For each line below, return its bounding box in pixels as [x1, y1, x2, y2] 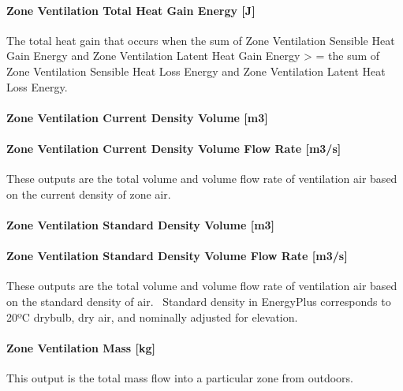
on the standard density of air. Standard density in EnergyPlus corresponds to [6, 292, 391, 309]
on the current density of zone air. [6, 185, 171, 202]
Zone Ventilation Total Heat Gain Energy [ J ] [6, 2, 256, 18]
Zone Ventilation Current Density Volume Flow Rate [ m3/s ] [6, 140, 341, 156]
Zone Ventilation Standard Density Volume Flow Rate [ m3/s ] [6, 248, 348, 264]
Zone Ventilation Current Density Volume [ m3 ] [6, 109, 268, 125]
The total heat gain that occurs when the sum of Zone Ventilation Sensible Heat [6, 32, 395, 48]
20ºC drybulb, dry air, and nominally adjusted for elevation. [6, 308, 298, 325]
